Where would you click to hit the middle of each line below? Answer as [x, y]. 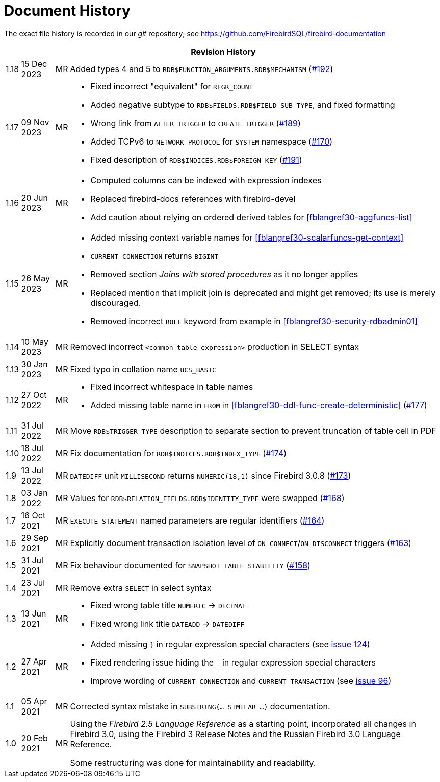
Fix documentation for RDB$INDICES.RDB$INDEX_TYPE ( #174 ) [178, 453]
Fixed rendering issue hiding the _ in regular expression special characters [233, 662]
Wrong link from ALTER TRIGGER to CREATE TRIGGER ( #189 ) [196, 123]
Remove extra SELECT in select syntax [141, 588]
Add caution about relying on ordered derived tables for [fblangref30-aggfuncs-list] [251, 217]
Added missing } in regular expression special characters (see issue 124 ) [230, 644]
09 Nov [35, 122]
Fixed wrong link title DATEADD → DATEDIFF [167, 623]
